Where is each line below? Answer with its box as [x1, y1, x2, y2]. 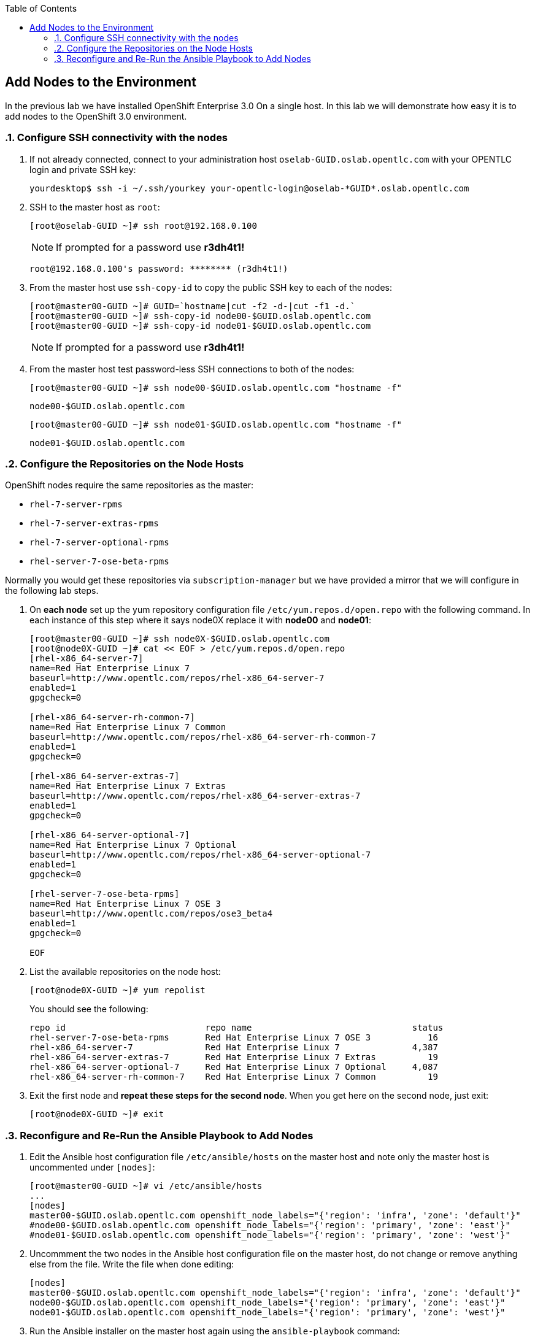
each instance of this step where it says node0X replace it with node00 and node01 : [29, 615, 371, 626]
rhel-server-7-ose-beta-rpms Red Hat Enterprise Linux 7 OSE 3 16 [29, 1032, 438, 1043]
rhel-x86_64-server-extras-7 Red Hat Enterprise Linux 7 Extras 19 [29, 1052, 438, 1063]
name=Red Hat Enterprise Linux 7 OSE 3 [29, 899, 221, 909]
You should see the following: [29, 1004, 148, 1015]
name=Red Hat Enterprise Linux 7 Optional [29, 840, 237, 850]
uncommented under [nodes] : [29, 1162, 155, 1173]
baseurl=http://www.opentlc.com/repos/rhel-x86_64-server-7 [29, 673, 325, 683]
